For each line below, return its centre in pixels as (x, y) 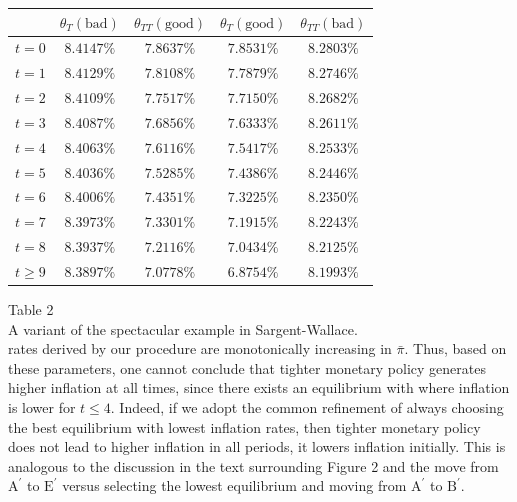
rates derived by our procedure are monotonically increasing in (200, 348)
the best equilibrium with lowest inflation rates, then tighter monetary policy (244, 426)
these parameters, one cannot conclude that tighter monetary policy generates (247, 367)
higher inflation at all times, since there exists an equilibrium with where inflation (259, 387)
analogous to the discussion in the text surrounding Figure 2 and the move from (253, 465)
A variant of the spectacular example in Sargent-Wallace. (183, 328)
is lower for (42, 407)
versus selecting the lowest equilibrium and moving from (234, 485)
